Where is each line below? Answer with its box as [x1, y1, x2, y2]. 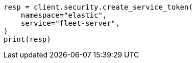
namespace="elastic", [20, 11, 107, 19]
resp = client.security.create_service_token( [4, 3, 193, 11]
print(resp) [4, 35, 51, 43]
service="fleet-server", [20, 19, 120, 27]
